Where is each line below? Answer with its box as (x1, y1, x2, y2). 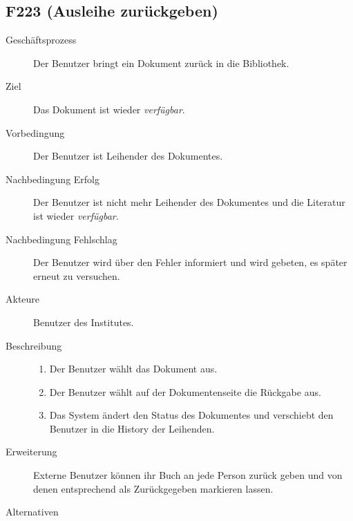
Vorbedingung (6, 125, 65, 140)
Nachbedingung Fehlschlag (6, 231, 117, 246)
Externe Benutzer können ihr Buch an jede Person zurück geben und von (33, 468, 343, 482)
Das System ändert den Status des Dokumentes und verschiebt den (49, 408, 334, 422)
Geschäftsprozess (6, 32, 77, 47)
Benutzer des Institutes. (33, 314, 134, 329)
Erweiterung (6, 444, 57, 459)
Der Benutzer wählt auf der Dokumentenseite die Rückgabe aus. (49, 384, 321, 399)
